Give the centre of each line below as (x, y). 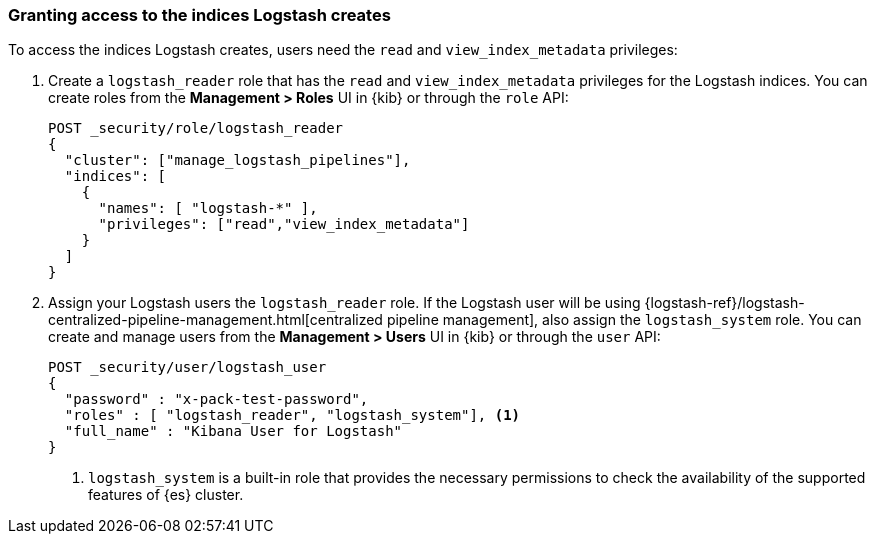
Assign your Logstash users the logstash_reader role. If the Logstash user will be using (344, 303)
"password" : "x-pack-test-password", (216, 399)
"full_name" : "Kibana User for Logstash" (233, 431)
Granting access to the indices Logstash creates (199, 15)
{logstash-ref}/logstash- (724, 303)
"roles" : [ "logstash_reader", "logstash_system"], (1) (292, 415)
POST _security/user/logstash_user (187, 367)
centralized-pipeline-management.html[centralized (215, 320)
